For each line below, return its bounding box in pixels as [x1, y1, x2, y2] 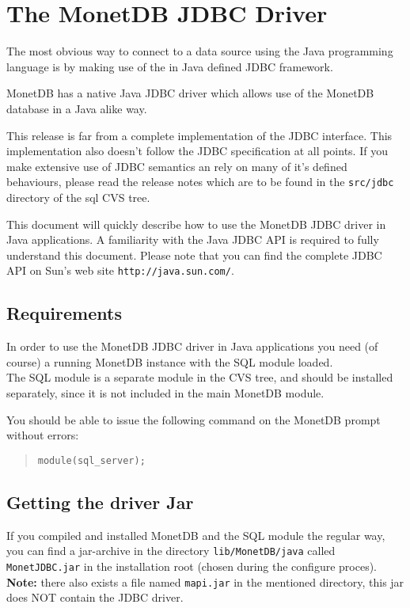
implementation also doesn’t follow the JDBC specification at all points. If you [6, 142, 388, 159]
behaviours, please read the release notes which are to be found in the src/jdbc [6, 173, 394, 190]
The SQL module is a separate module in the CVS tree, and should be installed [6, 369, 393, 386]
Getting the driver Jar [6, 489, 194, 514]
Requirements [6, 301, 122, 325]
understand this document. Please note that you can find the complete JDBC [6, 246, 382, 263]
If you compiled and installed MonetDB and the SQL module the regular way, [6, 526, 385, 543]
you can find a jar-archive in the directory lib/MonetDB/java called [6, 542, 336, 559]
